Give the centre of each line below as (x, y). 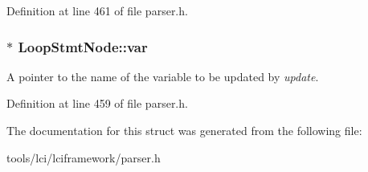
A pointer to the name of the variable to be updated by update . (163, 76)
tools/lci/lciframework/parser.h (84, 157)
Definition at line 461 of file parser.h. (97, 10)
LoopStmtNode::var (83, 46)
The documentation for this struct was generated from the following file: (184, 130)
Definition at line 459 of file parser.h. (97, 103)
